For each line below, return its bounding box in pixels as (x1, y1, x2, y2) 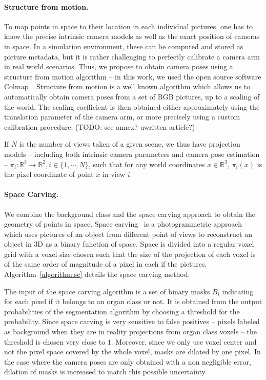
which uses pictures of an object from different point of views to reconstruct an (4, 228, 252, 239)
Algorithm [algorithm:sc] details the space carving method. (4, 269, 190, 279)
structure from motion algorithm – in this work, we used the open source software (4, 71, 261, 82)
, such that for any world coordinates (88, 158, 205, 169)
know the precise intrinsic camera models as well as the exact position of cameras (4, 31, 260, 42)
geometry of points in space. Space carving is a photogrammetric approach (4, 218, 242, 229)
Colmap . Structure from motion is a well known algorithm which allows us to (4, 81, 251, 92)
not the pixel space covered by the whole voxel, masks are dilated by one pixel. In (4, 346, 261, 357)
